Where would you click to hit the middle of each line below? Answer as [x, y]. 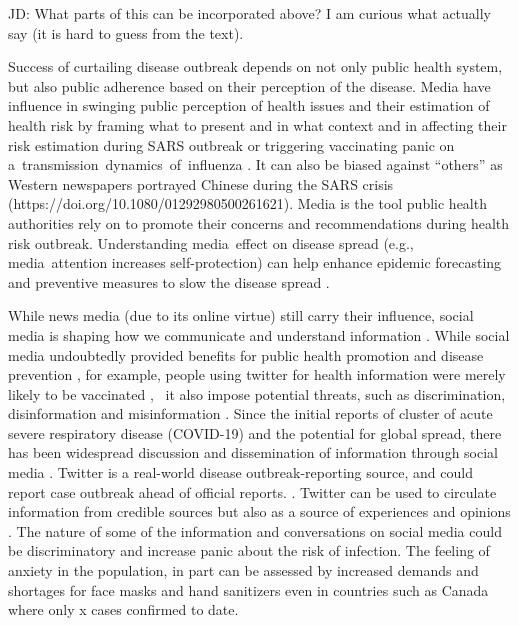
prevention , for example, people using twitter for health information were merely [257, 374]
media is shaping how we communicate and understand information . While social [259, 334]
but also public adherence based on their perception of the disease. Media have [249, 85]
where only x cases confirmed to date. [123, 609]
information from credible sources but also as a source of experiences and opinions [259, 511]
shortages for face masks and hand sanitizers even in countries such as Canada [248, 589]
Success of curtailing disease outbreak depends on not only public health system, [255, 66]
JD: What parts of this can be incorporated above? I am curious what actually [250, 13]
